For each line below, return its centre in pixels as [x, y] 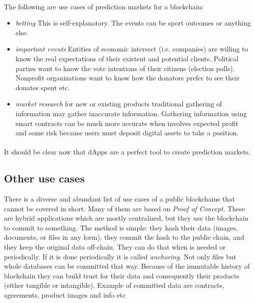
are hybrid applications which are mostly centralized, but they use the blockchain [126, 218]
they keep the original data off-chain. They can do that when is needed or [115, 247]
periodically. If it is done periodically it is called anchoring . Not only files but [120, 256]
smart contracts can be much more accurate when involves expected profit [127, 123]
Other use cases [44, 178]
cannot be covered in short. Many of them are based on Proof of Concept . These [125, 208]
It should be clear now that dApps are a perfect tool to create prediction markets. [127, 152]
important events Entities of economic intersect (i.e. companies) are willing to [132, 49]
